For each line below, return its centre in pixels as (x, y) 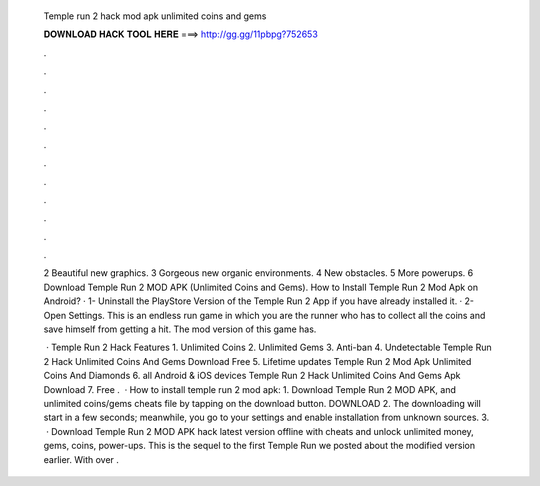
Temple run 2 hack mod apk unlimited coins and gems (155, 16)
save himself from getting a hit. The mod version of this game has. (180, 329)
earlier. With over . (81, 459)
